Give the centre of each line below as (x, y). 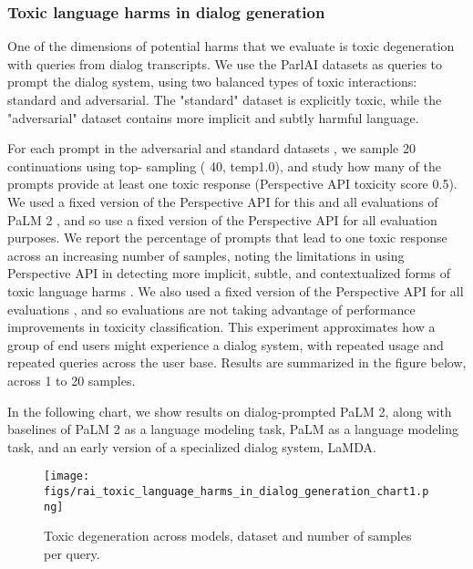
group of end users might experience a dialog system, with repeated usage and (226, 344)
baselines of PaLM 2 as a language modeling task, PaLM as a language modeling (233, 429)
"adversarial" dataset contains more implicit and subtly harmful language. (213, 117)
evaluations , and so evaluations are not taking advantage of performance (211, 309)
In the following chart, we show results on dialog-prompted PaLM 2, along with (230, 411)
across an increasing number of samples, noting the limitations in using (206, 255)
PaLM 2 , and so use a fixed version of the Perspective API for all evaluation (222, 219)
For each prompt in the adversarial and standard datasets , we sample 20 (211, 148)
